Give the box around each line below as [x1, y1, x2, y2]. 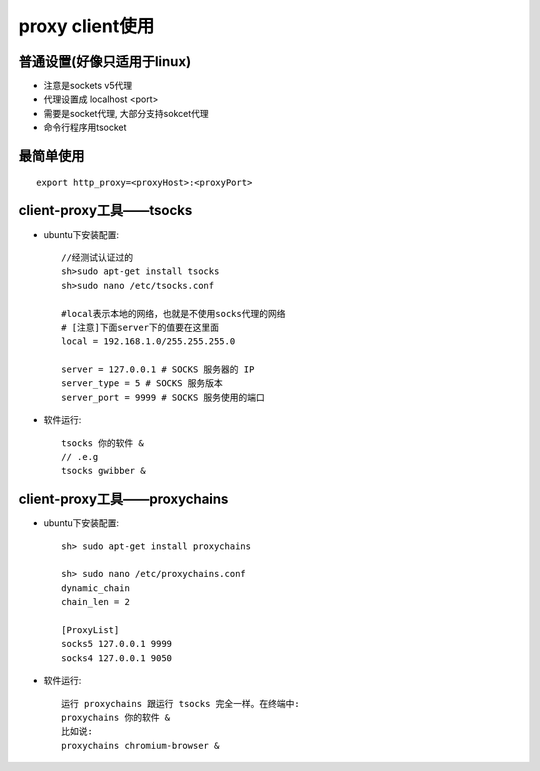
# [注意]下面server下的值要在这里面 [61, 321, 220, 333]
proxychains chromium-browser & [61, 740, 220, 751]
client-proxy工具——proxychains [18, 491, 229, 508]
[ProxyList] [61, 625, 120, 636]
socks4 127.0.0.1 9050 [61, 652, 173, 664]
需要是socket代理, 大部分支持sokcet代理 [43, 107, 209, 119]
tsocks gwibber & [61, 465, 146, 477]
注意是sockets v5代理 [43, 80, 133, 92]
